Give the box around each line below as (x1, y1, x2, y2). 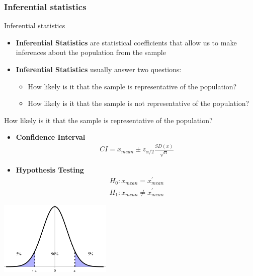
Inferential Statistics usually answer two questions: (16, 64, 182, 74)
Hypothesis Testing (16, 164, 84, 175)
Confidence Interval (16, 132, 86, 142)
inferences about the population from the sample (16, 47, 166, 58)
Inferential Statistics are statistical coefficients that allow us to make (16, 37, 237, 47)
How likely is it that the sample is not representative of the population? (28, 98, 249, 108)
